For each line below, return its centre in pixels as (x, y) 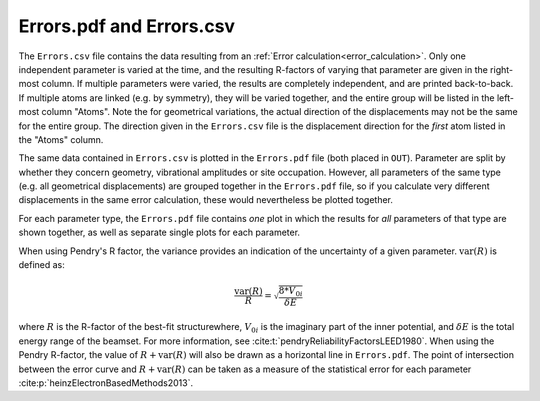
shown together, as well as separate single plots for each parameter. (159, 232)
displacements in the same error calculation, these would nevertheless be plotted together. (206, 200)
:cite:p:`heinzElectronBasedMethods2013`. (106, 382)
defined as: (41, 265)
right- (502, 69)
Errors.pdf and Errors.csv (126, 26)
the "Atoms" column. (61, 139)
